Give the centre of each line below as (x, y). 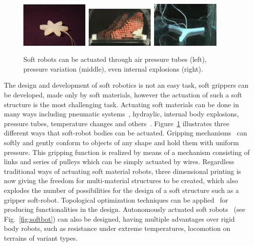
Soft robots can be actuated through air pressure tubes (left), (115, 59)
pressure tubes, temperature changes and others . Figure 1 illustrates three (117, 123)
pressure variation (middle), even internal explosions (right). (113, 68)
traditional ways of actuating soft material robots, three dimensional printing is (123, 171)
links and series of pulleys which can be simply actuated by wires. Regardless (119, 161)
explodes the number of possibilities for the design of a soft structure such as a (121, 190)
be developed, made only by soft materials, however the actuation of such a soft (123, 95)
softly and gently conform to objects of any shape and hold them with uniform (121, 142)
